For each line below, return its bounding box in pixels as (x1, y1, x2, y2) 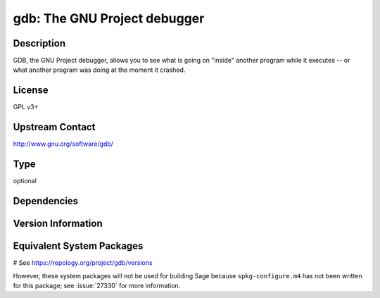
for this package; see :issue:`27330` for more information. (13, 281, 181, 290)
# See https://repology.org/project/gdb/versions (13, 259, 153, 267)
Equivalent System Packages (13, 240, 144, 252)
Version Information (13, 218, 103, 229)
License (13, 85, 49, 97)
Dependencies (13, 194, 79, 207)
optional (13, 177, 37, 185)
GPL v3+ (13, 103, 39, 111)
